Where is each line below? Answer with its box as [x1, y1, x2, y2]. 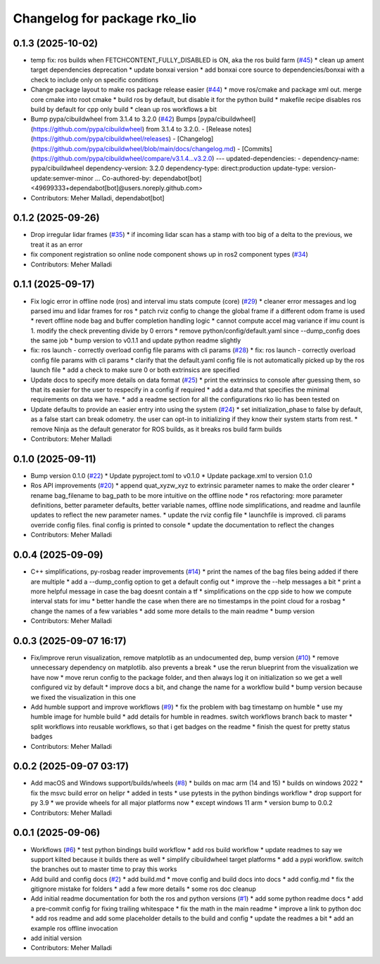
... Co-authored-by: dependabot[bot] [94, 174, 202, 182]
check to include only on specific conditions [30, 75, 159, 84]
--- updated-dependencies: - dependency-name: [215, 154, 360, 162]
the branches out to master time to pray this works [30, 865, 177, 873]
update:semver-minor [30, 174, 94, 182]
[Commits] [241, 144, 272, 153]
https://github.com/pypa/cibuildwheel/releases [32, 134, 169, 143]
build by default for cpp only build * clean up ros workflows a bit [30, 105, 217, 114]
